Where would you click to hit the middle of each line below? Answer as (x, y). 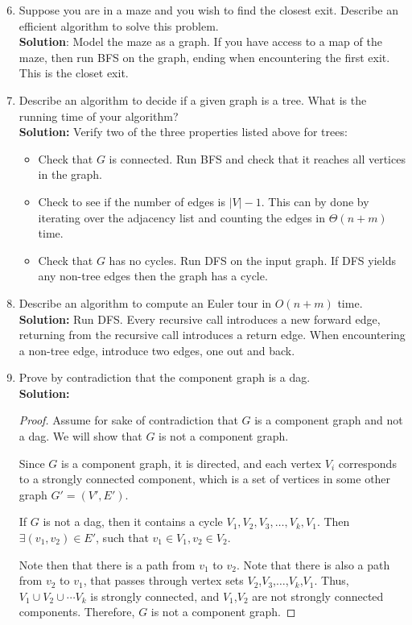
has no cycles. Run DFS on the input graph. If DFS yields (252, 260)
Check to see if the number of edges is (132, 201)
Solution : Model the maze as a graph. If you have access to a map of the (200, 41)
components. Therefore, (77, 612)
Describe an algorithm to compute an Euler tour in (145, 302)
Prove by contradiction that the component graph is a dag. (165, 377)
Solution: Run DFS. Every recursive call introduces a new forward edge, (200, 319)
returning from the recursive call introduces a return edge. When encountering (212, 335)
